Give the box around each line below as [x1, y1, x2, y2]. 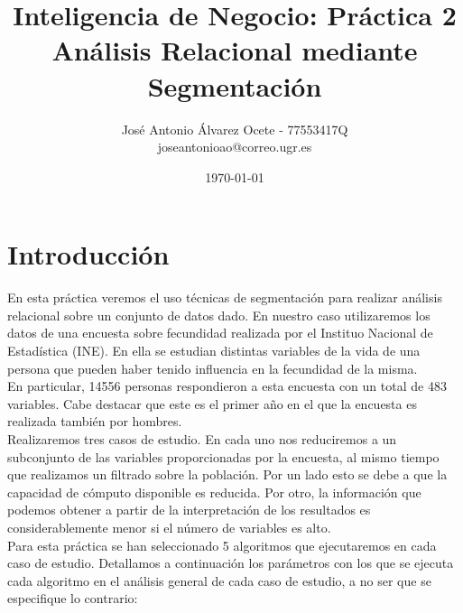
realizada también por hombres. [7, 412, 182, 431]
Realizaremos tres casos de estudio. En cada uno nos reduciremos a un [7, 429, 397, 448]
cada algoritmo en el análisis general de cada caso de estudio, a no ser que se [7, 571, 431, 590]
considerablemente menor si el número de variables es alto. [7, 517, 331, 536]
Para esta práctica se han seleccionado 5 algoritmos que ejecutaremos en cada [7, 535, 437, 554]
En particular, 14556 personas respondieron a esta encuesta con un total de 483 [7, 376, 447, 395]
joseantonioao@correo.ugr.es [157, 137, 312, 156]
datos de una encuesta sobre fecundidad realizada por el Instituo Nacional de [7, 323, 433, 342]
